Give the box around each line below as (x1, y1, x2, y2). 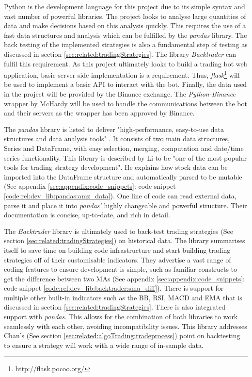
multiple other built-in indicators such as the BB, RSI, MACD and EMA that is (4, 292, 242, 302)
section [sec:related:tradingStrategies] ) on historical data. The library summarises (4, 235, 245, 246)
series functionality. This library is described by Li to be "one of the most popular (4, 152, 247, 163)
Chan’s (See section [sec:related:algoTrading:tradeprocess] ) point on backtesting (4, 330, 240, 341)
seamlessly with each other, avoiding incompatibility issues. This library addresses (4, 321, 247, 331)
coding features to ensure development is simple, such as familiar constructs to (4, 264, 237, 274)
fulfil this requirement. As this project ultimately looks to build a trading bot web (4, 58, 248, 68)
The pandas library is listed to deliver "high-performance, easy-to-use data (4, 124, 224, 134)
